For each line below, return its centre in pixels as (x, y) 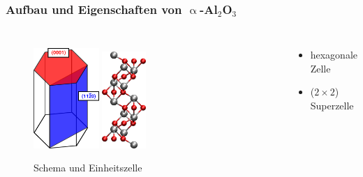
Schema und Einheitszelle (88, 168)
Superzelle (332, 105)
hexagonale (334, 55)
